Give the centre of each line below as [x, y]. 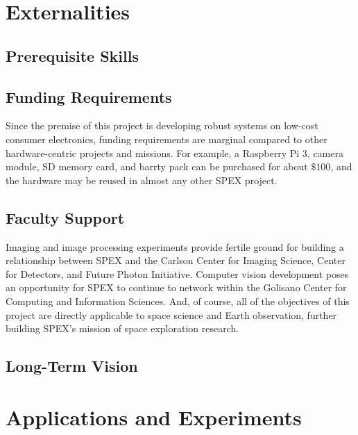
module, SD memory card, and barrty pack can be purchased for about [157, 166]
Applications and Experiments [154, 417]
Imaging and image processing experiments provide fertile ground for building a [175, 246]
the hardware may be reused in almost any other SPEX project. [142, 180]
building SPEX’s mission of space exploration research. [122, 328]
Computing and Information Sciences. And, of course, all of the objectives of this [178, 301]
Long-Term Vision [72, 366]
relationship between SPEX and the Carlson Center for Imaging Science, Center [176, 260]
